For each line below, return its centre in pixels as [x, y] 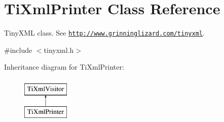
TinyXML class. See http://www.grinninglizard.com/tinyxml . [104, 33]
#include [18, 50]
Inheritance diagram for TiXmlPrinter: [64, 67]
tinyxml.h [59, 50]
